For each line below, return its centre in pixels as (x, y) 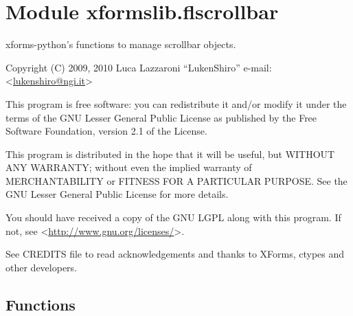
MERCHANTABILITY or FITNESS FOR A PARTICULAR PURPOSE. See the (176, 180)
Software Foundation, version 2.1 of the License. (106, 131)
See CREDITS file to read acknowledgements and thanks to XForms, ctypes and (175, 254)
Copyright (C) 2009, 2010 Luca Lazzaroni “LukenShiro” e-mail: (139, 67)
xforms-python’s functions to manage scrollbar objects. (121, 44)
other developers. (41, 267)
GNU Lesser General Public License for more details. (117, 194)
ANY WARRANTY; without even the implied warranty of (129, 167)
